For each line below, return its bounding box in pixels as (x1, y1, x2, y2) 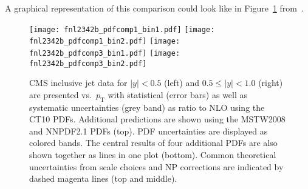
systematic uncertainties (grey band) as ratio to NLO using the (29, 101, 265, 113)
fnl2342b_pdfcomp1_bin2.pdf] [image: (29, 37, 180, 46)
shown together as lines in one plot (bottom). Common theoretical (29, 148, 276, 161)
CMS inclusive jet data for (29, 76, 128, 89)
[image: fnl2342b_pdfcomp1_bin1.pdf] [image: (29, 25, 215, 34)
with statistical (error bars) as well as (108, 88, 248, 101)
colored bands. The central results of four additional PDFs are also (29, 136, 278, 149)
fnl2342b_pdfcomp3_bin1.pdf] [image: (29, 48, 180, 58)
